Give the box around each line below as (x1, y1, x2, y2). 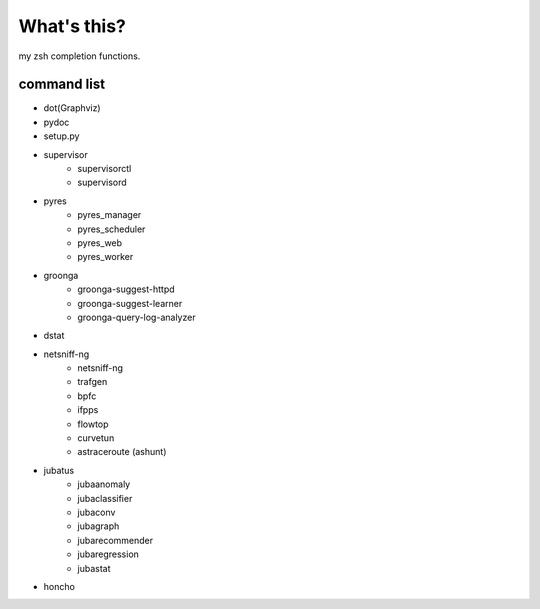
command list (18, 76, 105, 93)
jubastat (77, 562, 111, 574)
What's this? (18, 15, 127, 37)
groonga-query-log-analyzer (77, 311, 196, 323)
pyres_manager (77, 209, 142, 221)
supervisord (77, 176, 127, 189)
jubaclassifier (77, 492, 133, 504)
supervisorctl (77, 163, 132, 175)
